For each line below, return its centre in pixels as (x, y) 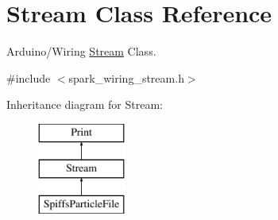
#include (29, 77)
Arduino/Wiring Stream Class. (81, 51)
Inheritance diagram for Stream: (85, 104)
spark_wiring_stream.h (126, 77)
